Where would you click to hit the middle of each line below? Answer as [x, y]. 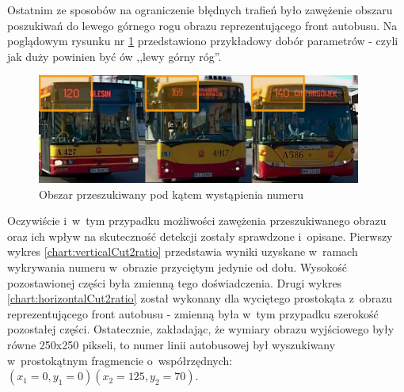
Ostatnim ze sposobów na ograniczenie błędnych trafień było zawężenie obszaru [200, 10]
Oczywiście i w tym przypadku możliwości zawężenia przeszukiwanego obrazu [197, 221]
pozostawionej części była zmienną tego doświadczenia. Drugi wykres [175, 282]
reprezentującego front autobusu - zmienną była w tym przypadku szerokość [193, 313]
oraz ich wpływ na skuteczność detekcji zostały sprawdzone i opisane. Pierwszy [200, 236]
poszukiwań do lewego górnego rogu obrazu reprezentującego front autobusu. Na [202, 25]
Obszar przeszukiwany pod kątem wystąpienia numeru [172, 194]
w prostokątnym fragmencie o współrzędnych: [120, 360]
